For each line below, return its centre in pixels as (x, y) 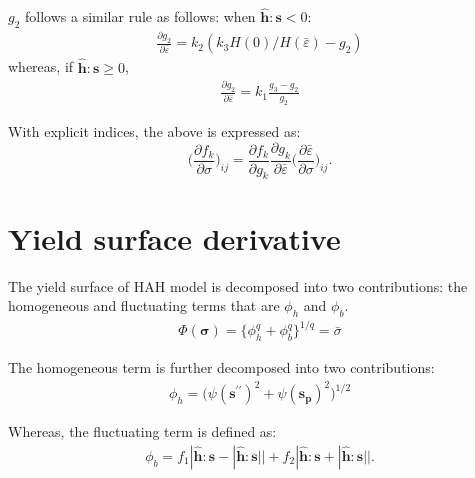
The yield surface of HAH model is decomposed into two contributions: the (238, 285)
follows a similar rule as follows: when (140, 16)
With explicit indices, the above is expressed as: (154, 131)
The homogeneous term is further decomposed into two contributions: (221, 367)
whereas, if (41, 66)
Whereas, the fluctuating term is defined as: (142, 431)
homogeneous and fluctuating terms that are (144, 305)
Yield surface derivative (174, 237)
